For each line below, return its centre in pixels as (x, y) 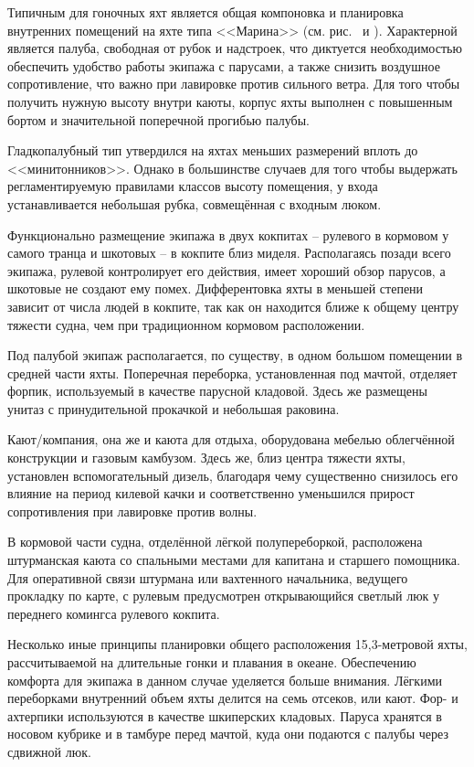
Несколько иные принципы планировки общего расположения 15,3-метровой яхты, (237, 644)
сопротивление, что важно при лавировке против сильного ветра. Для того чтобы (234, 84)
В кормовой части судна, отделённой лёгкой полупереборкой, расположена (215, 542)
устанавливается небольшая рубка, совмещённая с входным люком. (195, 203)
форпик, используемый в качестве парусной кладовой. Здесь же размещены (217, 391)
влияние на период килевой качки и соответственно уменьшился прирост (211, 493)
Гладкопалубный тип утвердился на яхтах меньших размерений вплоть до (213, 150)
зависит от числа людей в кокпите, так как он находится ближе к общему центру (233, 306)
